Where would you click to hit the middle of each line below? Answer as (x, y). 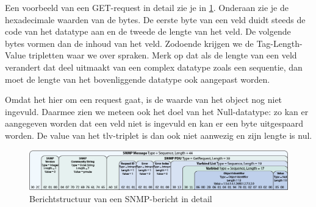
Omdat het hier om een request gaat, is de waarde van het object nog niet (144, 100)
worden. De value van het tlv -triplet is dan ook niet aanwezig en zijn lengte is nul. (159, 135)
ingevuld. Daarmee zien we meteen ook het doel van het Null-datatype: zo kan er (157, 111)
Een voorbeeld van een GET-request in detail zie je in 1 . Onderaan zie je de (147, 7)
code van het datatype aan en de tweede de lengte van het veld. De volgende (148, 31)
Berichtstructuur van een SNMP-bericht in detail (121, 198)
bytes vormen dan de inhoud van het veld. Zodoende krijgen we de (129, 43)
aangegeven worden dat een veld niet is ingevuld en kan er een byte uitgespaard (154, 123)
